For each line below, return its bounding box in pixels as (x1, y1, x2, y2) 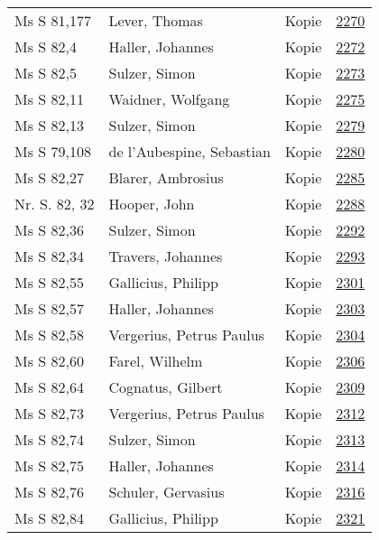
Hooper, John (108, 193, 195, 214)
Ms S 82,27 (14, 167, 84, 188)
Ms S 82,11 (14, 88, 84, 109)
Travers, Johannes (108, 246, 223, 266)
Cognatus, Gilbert (108, 377, 223, 397)
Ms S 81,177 (14, 10, 91, 31)
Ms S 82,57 (14, 298, 84, 319)
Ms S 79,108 (14, 141, 91, 162)
